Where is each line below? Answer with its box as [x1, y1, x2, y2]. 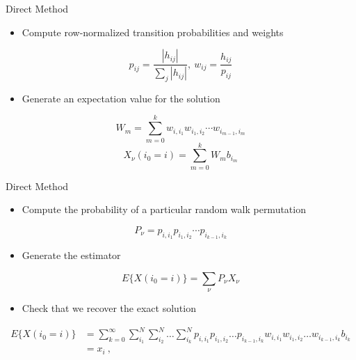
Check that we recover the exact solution [22, 301, 196, 315]
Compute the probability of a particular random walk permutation [22, 202, 306, 217]
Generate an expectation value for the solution [22, 91, 220, 105]
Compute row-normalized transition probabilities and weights [22, 24, 284, 39]
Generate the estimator [22, 248, 121, 263]
